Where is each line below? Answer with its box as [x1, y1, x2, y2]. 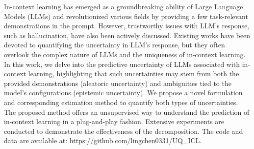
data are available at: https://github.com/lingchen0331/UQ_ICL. [4, 135, 202, 146]
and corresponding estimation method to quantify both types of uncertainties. [4, 97, 238, 107]
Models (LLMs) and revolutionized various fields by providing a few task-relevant [4, 11, 248, 21]
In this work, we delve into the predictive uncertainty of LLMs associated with [4, 59, 240, 69]
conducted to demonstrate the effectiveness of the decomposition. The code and [4, 126, 243, 136]
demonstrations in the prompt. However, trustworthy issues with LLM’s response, [4, 21, 250, 31]
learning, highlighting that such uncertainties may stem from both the [28, 68, 239, 79]
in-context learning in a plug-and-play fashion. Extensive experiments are [4, 116, 224, 127]
